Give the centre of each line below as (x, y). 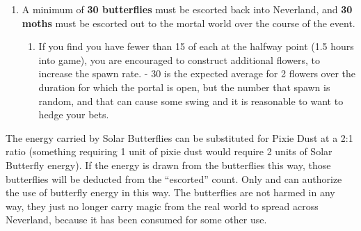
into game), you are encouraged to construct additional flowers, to (179, 59)
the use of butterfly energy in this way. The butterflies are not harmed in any (170, 192)
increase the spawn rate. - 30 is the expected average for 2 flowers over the (197, 73)
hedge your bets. (74, 114)
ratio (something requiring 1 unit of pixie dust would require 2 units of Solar (169, 151)
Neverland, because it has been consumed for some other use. (136, 220)
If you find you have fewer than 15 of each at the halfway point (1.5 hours (196, 46)
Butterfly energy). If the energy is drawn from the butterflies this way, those (168, 165)
